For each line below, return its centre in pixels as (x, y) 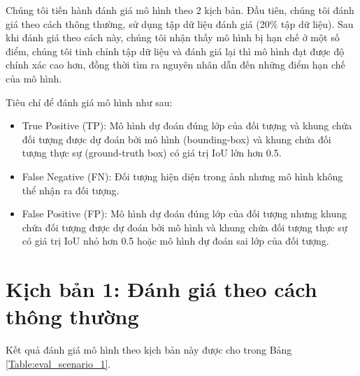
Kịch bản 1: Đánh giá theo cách (161, 289)
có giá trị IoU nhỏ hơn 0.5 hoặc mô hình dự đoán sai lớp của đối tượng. (175, 241)
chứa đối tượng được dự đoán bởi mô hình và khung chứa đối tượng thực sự (185, 227)
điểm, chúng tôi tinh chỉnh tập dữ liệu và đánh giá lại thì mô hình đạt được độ (175, 51)
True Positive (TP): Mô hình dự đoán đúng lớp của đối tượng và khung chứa (187, 125)
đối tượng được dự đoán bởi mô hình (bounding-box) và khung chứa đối (177, 139)
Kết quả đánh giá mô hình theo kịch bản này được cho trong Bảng (149, 350)
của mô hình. (34, 78)
